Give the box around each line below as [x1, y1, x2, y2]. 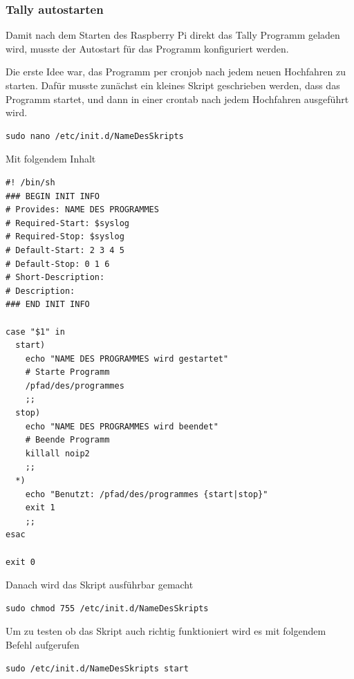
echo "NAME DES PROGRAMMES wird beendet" [25, 421, 218, 431]
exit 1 [25, 503, 55, 513]
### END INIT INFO [6, 299, 90, 310]
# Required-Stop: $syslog [6, 232, 124, 242]
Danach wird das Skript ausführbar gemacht [6, 577, 194, 592]
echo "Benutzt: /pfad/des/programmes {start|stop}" [25, 489, 268, 499]
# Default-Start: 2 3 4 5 [6, 245, 124, 255]
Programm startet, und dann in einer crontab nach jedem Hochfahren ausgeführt [6, 91, 349, 106]
